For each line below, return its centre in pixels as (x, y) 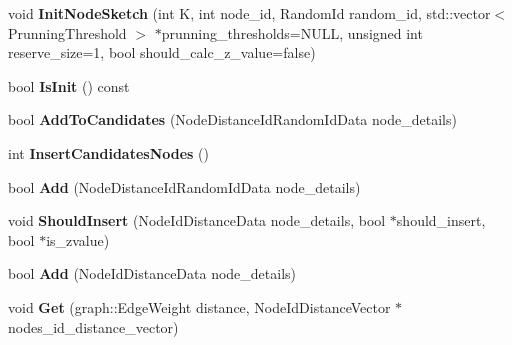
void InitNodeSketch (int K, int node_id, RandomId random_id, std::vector (249, 13)
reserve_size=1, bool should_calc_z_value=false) (162, 52)
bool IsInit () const (69, 85)
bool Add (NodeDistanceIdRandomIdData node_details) (184, 186)
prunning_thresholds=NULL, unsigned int (292, 32)
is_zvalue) (78, 239)
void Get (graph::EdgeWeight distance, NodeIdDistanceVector (199, 306)
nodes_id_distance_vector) (93, 326)
